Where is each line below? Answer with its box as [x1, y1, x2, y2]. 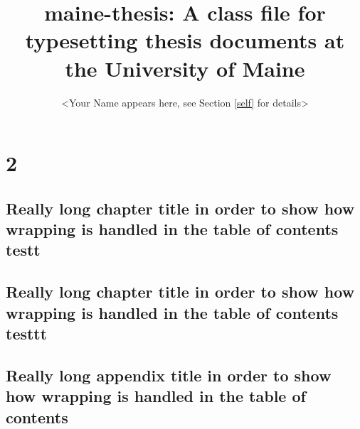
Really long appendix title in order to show [6, 364, 332, 386]
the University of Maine [65, 53, 305, 82]
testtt [6, 322, 48, 344]
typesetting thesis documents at [25, 26, 345, 55]
